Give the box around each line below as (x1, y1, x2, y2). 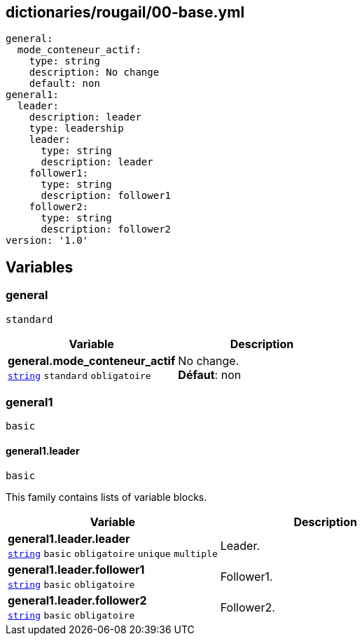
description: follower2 (41, 223, 172, 235)
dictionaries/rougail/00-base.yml (6, 4, 245, 21)
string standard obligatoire (8, 370, 151, 381)
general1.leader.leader (8, 531, 130, 546)
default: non (29, 78, 100, 90)
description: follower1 (41, 190, 172, 202)
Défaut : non (178, 367, 242, 382)
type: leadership (29, 123, 124, 135)
